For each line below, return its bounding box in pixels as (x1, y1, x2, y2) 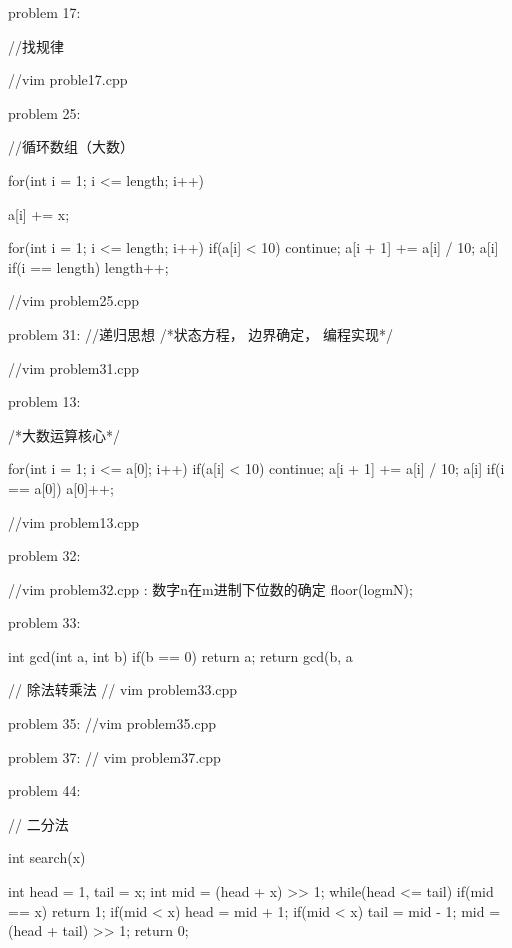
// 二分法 (8, 813, 69, 834)
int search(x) (8, 847, 86, 868)
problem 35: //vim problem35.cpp (8, 713, 217, 734)
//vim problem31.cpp (8, 357, 140, 378)
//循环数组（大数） (8, 136, 134, 157)
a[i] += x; (8, 203, 70, 224)
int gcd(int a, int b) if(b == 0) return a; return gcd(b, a (8, 645, 353, 666)
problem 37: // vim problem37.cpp (8, 746, 221, 767)
